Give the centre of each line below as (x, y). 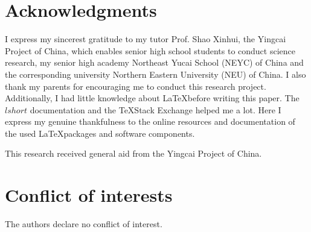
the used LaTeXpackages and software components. (100, 133)
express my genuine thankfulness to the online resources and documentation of (150, 121)
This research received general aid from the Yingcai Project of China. (133, 153)
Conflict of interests (89, 195)
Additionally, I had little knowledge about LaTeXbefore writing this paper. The (152, 98)
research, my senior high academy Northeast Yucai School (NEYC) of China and (154, 62)
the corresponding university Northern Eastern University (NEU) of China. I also (155, 74)
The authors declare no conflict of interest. (84, 224)
